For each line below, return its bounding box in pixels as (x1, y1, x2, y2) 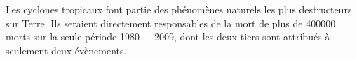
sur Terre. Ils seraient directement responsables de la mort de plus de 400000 (6, 15, 336, 30)
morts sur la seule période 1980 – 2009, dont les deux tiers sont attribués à (6, 29, 330, 44)
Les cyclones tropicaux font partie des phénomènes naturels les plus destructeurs (6, 2, 352, 16)
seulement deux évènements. (6, 43, 127, 57)
